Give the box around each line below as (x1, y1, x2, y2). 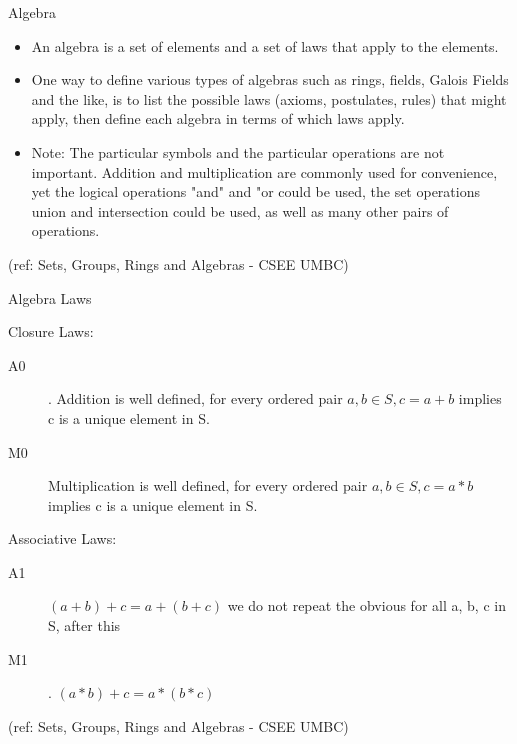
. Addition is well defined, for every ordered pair (48, 388, 343, 409)
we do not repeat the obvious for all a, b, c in (227, 595, 506, 616)
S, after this (48, 615, 121, 636)
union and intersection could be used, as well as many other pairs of (31, 200, 449, 221)
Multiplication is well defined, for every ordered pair (48, 475, 368, 496)
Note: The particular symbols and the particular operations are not (31, 141, 445, 162)
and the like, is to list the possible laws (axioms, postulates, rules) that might (31, 88, 507, 109)
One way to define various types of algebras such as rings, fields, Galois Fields (31, 69, 509, 90)
